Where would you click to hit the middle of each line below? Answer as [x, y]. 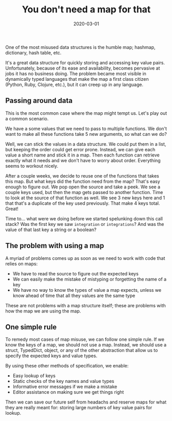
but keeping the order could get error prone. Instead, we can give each [80, 149]
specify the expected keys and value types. [51, 356]
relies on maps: [22, 264]
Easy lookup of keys [34, 376]
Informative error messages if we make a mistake [65, 387]
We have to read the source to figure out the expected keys [75, 273]
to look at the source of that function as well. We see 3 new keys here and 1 [85, 198]
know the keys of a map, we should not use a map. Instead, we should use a [86, 345]
